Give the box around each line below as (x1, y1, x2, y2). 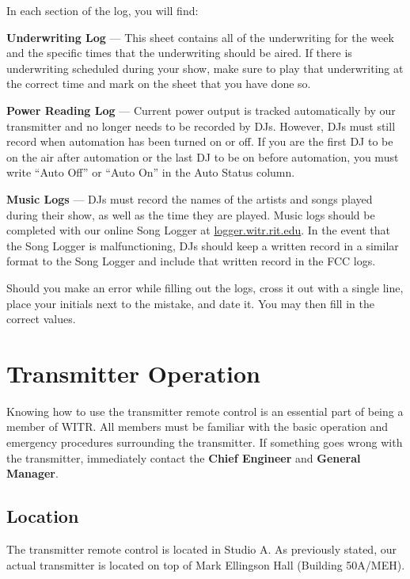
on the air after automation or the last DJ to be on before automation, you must (6, 148, 399, 165)
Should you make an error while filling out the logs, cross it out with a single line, (6, 279, 404, 295)
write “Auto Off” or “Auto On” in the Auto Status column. (6, 164, 295, 181)
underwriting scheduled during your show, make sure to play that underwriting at (6, 59, 404, 76)
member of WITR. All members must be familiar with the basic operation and (6, 418, 389, 435)
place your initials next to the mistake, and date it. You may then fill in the (6, 295, 374, 311)
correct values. (6, 310, 76, 327)
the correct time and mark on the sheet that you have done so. (6, 75, 311, 92)
